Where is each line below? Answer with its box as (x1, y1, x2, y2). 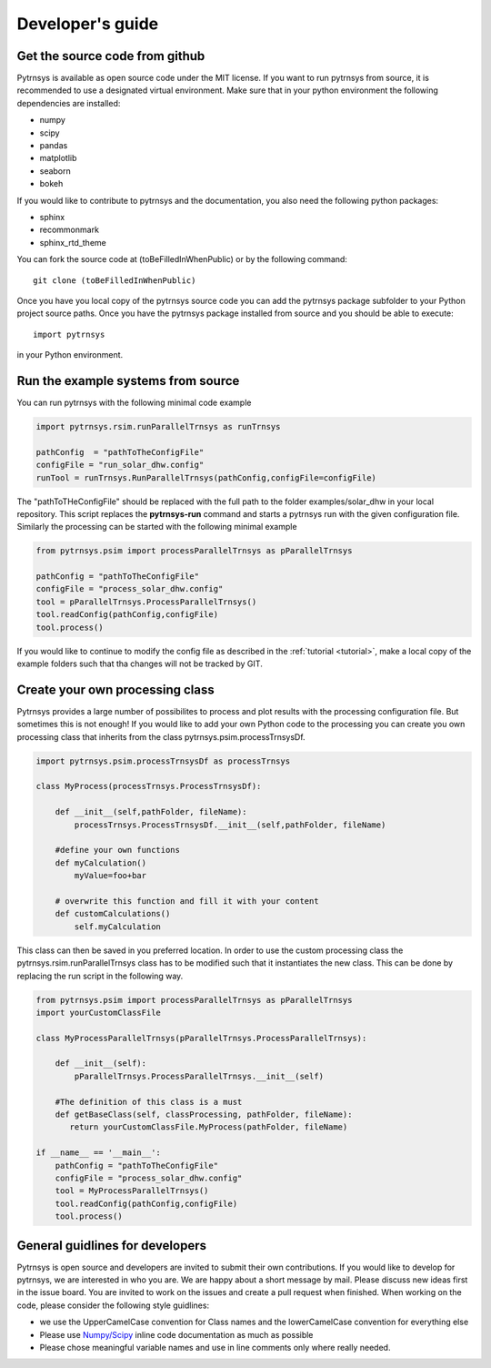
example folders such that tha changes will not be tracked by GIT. (16, 658, 263, 669)
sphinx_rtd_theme (39, 237, 106, 248)
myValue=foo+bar (74, 870, 147, 881)
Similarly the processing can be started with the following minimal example (16, 522, 297, 532)
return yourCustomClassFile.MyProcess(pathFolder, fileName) (69, 1122, 348, 1132)
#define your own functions (55, 845, 181, 856)
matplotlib (39, 153, 77, 164)
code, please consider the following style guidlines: (16, 1300, 209, 1311)
